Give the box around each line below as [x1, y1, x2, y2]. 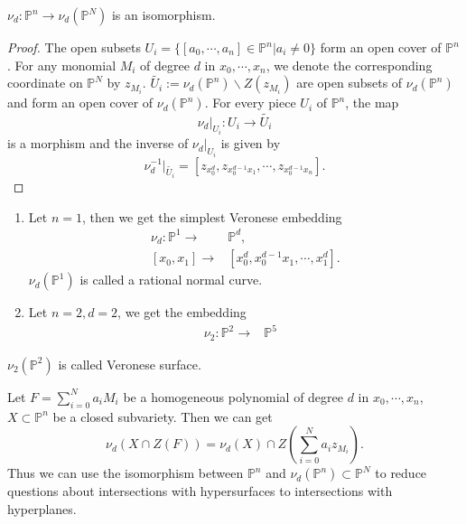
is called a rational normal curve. [79, 270, 263, 289]
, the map [345, 93, 399, 112]
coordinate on [7, 73, 83, 92]
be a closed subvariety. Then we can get [52, 407, 273, 426]
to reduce [375, 463, 427, 482]
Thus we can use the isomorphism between [7, 463, 244, 482]
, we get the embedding [117, 303, 247, 322]
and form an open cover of [7, 93, 154, 112]
